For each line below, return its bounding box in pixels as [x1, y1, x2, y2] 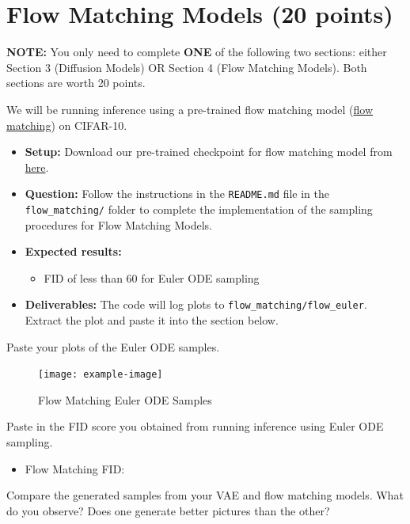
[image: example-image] [38, 369, 163, 381]
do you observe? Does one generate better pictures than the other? [6, 502, 330, 518]
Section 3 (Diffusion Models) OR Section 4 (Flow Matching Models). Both [6, 59, 367, 75]
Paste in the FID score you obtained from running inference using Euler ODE [6, 418, 384, 435]
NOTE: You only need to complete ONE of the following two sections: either [6, 44, 387, 60]
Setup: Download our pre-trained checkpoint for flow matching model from [25, 143, 393, 160]
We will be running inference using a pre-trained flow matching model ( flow [6, 101, 374, 117]
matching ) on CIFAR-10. [6, 116, 127, 133]
